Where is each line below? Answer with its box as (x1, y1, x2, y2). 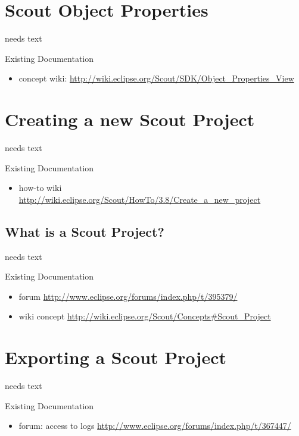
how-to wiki (18, 181, 62, 194)
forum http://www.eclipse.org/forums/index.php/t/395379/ (18, 290, 238, 302)
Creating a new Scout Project (5, 107, 255, 131)
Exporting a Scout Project (5, 345, 226, 369)
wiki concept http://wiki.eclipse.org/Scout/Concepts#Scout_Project (18, 310, 271, 322)
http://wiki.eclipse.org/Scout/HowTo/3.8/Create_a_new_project (18, 193, 261, 205)
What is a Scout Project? (5, 222, 164, 240)
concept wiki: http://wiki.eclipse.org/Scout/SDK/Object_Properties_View (18, 72, 294, 84)
